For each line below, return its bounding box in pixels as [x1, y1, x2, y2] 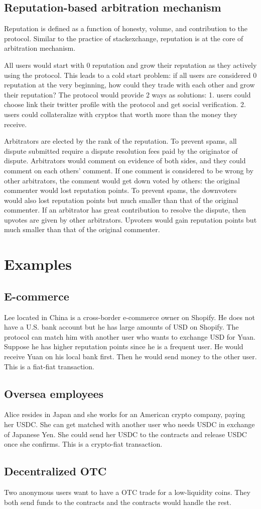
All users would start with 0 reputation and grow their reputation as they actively [4, 59, 257, 70]
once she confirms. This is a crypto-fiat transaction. [4, 439, 163, 449]
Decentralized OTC [4, 463, 107, 479]
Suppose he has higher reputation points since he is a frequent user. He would [4, 341, 243, 352]
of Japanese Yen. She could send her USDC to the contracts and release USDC [4, 429, 247, 439]
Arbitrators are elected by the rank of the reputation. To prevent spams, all [4, 136, 237, 146]
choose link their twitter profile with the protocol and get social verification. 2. [4, 99, 246, 110]
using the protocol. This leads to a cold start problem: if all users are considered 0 [4, 69, 257, 80]
